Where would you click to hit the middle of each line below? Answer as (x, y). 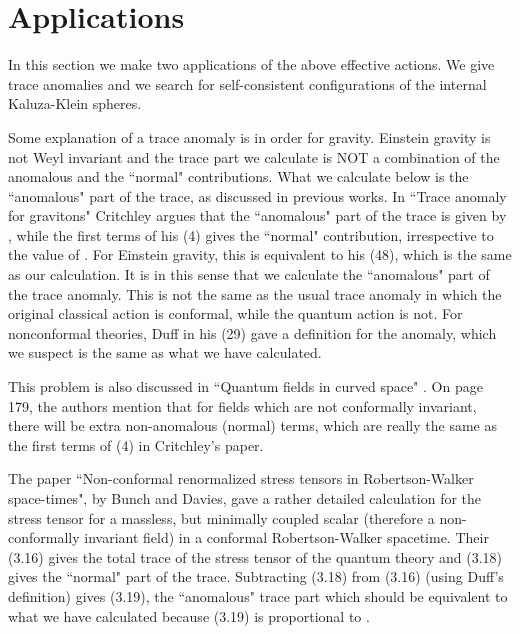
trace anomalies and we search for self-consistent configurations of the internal (247, 83)
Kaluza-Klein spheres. (75, 103)
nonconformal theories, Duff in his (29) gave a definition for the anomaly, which (252, 332)
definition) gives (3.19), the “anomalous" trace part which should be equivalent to (258, 595)
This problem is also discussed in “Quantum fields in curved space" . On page (245, 386)
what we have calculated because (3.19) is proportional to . (189, 615)
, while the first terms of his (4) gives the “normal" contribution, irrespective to (251, 234)
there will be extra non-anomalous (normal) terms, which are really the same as (252, 425)
